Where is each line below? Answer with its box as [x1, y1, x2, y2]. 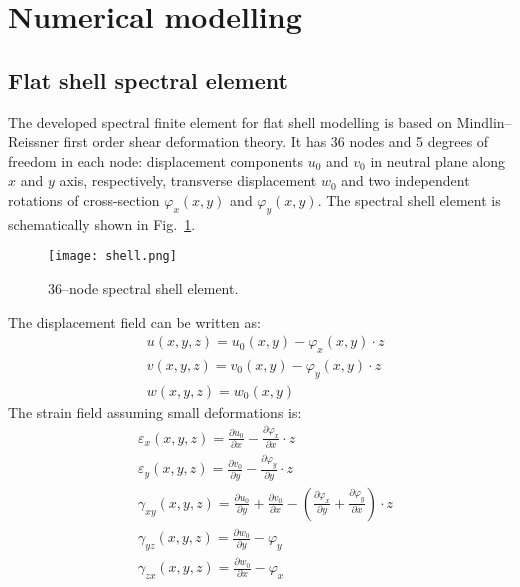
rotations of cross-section [8, 189, 160, 210]
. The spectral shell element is [317, 189, 501, 210]
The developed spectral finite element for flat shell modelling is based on [8, 111, 453, 132]
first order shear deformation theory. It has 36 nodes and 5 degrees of [63, 131, 489, 152]
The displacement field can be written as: [8, 311, 261, 332]
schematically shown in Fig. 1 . [8, 213, 196, 234]
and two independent [341, 170, 470, 191]
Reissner [8, 131, 59, 152]
